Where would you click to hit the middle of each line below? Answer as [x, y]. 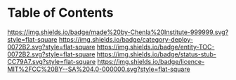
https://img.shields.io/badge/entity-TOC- [156, 47]
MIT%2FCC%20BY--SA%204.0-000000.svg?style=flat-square [99, 69]
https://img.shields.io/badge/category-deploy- [126, 39]
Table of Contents [60, 13]
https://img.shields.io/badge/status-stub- [156, 54]
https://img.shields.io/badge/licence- [151, 61]
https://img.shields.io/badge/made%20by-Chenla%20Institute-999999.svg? [118, 32]
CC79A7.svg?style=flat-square [52, 61]
